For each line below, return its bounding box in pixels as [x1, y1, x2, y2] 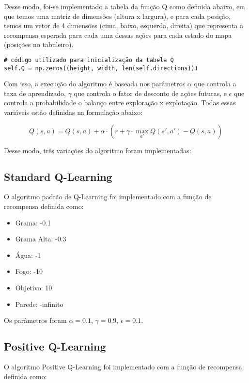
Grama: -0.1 [15, 217, 51, 227]
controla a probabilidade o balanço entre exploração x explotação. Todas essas [4, 97, 236, 108]
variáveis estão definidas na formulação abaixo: [4, 107, 143, 117]
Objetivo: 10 [15, 283, 52, 293]
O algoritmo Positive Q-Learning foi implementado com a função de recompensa [4, 362, 242, 371]
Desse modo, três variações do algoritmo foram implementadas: [4, 145, 191, 155]
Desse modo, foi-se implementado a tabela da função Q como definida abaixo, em [4, 1, 245, 11]
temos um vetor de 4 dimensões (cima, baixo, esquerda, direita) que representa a [4, 20, 244, 31]
